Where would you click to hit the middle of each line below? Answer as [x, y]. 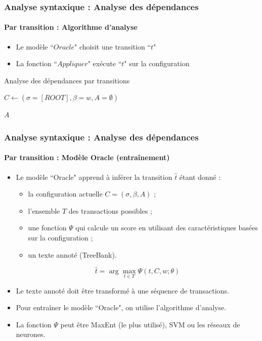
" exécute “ [105, 63]
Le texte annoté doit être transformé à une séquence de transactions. [122, 290]
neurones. [31, 334]
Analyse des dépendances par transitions [67, 80]
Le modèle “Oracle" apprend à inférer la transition [94, 177]
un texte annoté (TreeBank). [72, 254]
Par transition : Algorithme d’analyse [71, 27]
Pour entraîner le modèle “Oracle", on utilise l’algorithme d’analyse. [121, 307]
